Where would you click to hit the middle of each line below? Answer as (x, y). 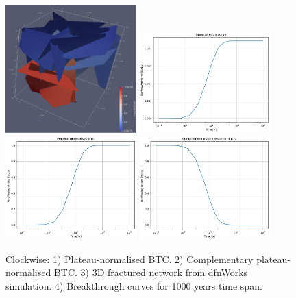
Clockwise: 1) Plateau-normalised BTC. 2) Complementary (129, 259)
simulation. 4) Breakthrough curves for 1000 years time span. (134, 286)
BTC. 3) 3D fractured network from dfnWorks (151, 272)
